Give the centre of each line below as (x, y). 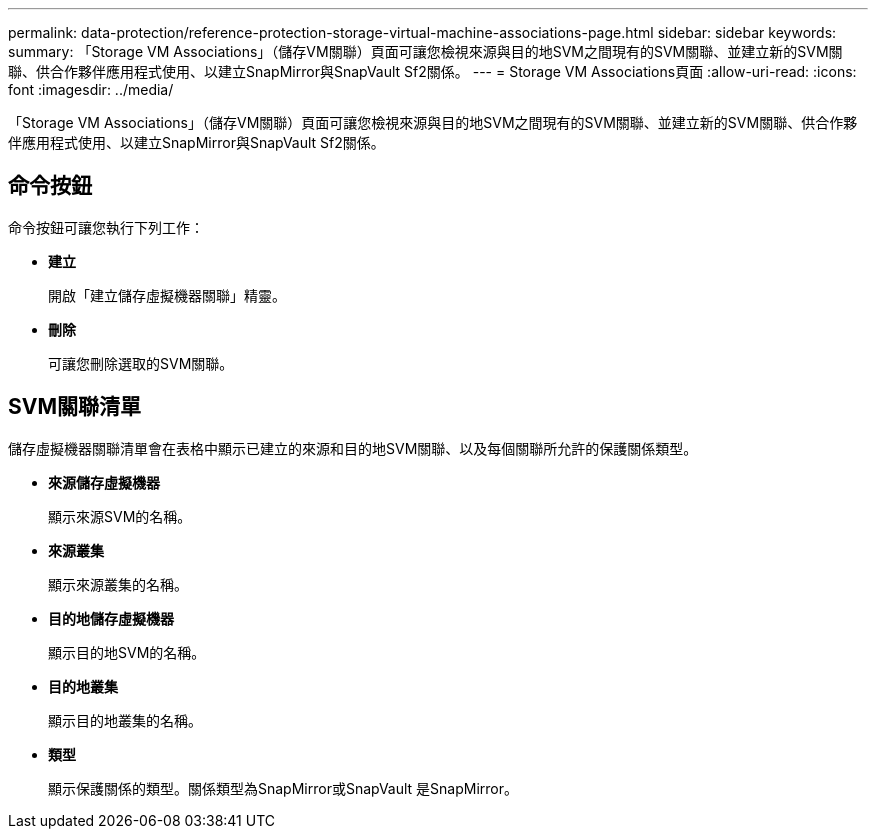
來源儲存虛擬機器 (104, 482)
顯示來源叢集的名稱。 (118, 584)
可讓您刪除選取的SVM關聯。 (141, 363)
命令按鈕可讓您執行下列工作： (106, 227)
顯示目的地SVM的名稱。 (127, 652)
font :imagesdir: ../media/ (91, 89)
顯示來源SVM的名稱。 (120, 516)
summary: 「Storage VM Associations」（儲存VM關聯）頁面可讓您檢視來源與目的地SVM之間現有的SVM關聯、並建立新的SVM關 (425, 51)
